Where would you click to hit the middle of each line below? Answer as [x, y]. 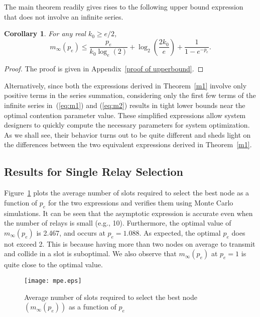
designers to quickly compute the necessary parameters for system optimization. [127, 125]
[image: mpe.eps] [53, 281]
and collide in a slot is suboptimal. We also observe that [90, 253]
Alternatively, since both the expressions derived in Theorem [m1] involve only [125, 85]
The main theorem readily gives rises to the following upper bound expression [124, 7]
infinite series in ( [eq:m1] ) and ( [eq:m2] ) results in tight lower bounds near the [125, 105]
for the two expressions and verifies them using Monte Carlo [141, 202]
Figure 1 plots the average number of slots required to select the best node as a [127, 193]
